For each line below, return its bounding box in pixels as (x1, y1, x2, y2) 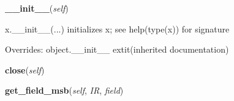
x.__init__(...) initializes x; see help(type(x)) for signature (5, 22, 230, 35)
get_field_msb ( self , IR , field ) (5, 84, 124, 97)
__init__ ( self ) (5, 2, 69, 14)
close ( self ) (5, 63, 45, 76)
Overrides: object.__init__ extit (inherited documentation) (5, 43, 229, 56)
